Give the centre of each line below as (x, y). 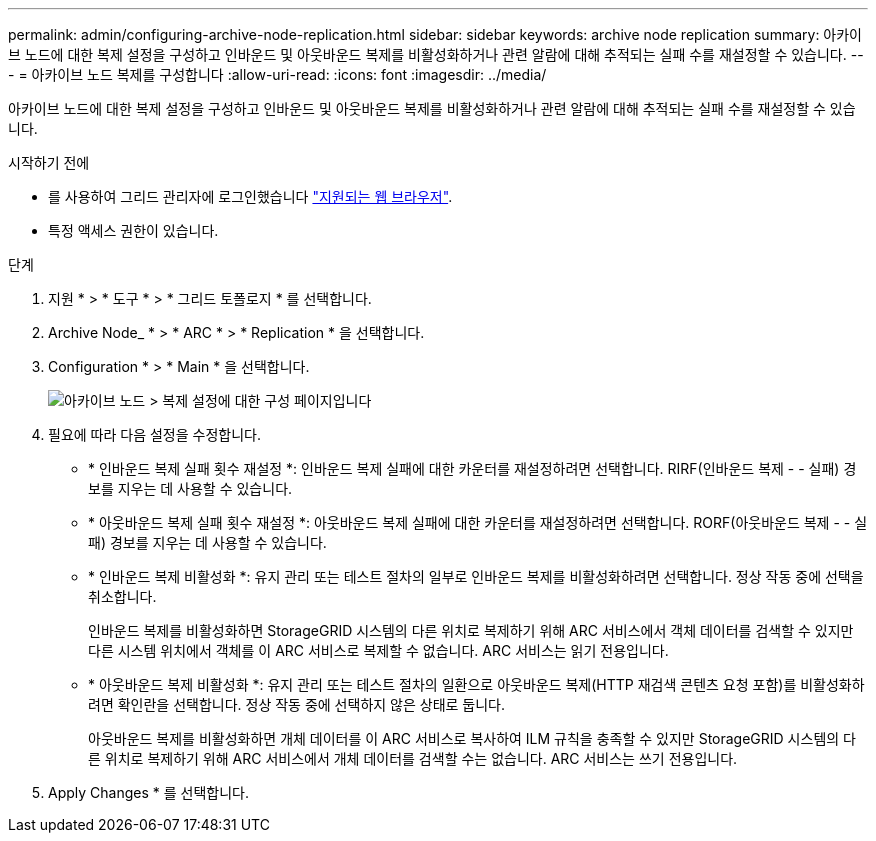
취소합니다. (122, 596)
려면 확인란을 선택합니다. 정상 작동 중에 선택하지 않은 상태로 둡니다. (297, 704)
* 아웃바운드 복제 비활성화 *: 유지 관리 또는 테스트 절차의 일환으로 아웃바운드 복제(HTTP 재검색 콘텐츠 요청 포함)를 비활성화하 (476, 684)
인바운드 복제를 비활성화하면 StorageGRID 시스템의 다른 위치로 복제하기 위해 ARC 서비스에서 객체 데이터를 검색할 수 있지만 (471, 630)
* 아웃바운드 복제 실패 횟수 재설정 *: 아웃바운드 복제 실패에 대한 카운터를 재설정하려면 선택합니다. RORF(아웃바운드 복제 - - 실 (478, 522)
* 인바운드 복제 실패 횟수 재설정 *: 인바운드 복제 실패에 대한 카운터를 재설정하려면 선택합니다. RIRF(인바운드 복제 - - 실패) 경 (472, 468)
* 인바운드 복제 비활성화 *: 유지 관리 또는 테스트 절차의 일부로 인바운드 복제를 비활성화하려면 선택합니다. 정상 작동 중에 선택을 (476, 576)
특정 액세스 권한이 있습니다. (133, 230)
